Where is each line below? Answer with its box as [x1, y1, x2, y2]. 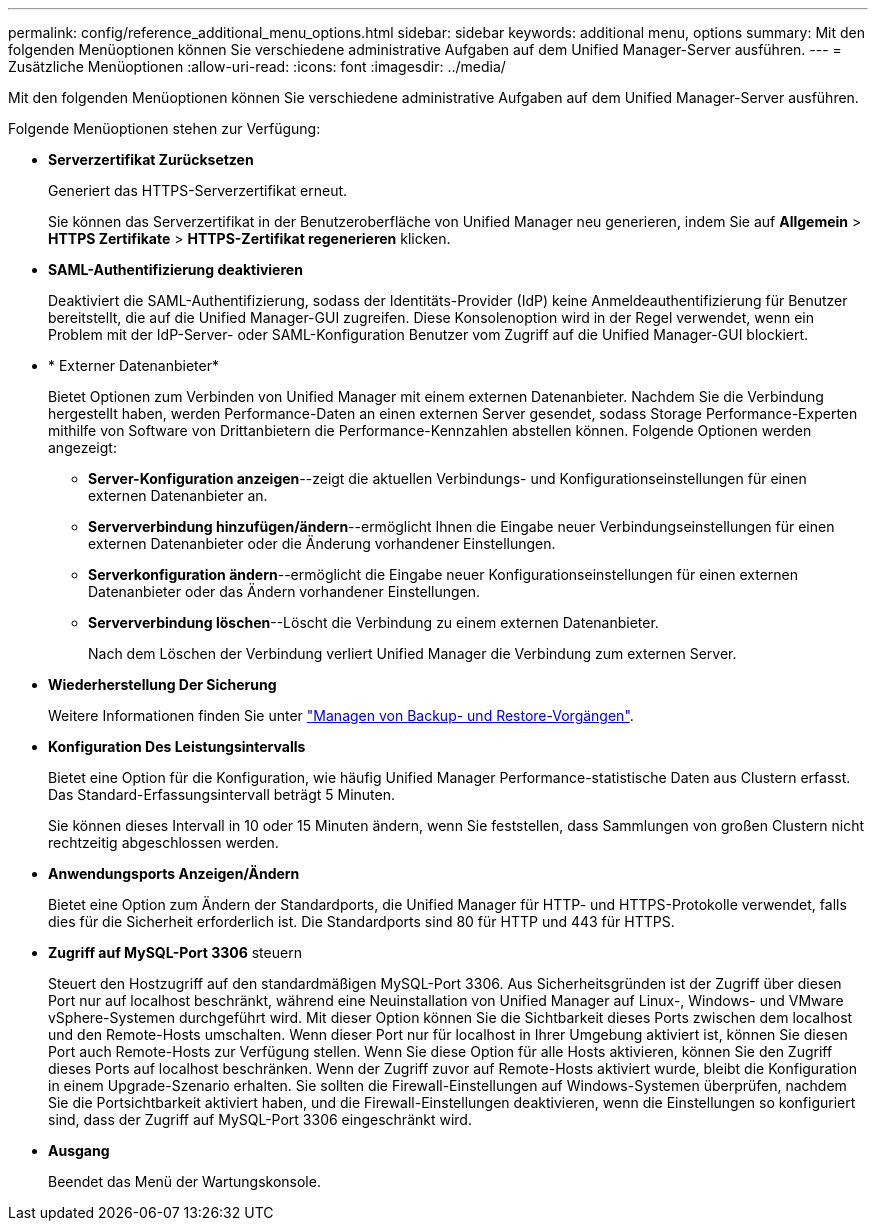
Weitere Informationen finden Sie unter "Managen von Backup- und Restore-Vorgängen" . [48, 707, 634, 724]
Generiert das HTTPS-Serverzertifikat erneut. [48, 182, 348, 199]
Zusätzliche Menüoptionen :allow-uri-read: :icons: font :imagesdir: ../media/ [8, 58, 506, 75]
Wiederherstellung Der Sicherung [48, 676, 277, 693]
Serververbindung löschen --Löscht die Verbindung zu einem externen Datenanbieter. [88, 614, 659, 631]
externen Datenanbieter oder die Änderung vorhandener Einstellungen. [88, 535, 556, 552]
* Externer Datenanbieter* [48, 357, 220, 374]
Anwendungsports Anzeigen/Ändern [48, 865, 300, 882]
